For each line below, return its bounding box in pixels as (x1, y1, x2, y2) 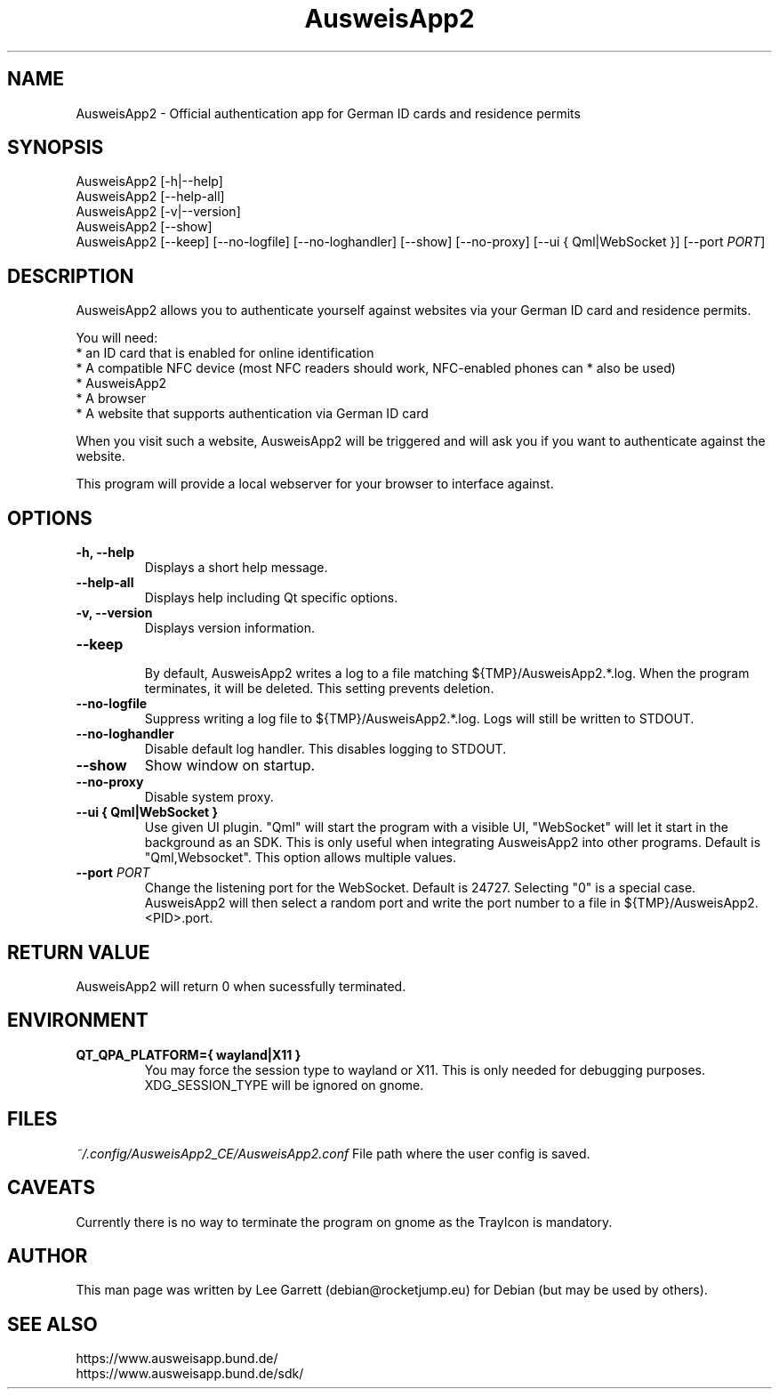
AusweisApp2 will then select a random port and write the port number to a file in (144, 895, 621, 911)
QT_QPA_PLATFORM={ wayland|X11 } (76, 1046, 301, 1062)
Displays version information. (144, 620, 316, 636)
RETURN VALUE (7, 940, 150, 964)
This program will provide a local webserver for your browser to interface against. (76, 476, 554, 492)
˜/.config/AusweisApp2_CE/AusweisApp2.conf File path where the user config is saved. (76, 1145, 590, 1161)
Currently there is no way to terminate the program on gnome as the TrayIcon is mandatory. (76, 1214, 613, 1230)
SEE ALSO (7, 1312, 98, 1335)
